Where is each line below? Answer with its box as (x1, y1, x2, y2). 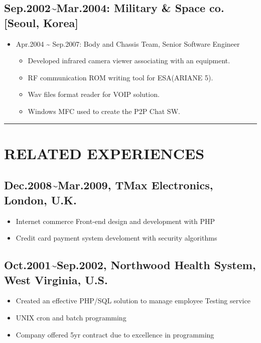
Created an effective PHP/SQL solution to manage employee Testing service (16, 295, 250, 306)
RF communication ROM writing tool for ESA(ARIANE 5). (28, 72, 213, 82)
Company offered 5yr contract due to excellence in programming (16, 329, 214, 339)
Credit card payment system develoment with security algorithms (16, 233, 217, 243)
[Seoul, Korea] (4, 15, 78, 30)
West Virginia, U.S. (4, 272, 108, 287)
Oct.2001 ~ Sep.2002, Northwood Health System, (4, 257, 256, 273)
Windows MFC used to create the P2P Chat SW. (28, 105, 180, 116)
